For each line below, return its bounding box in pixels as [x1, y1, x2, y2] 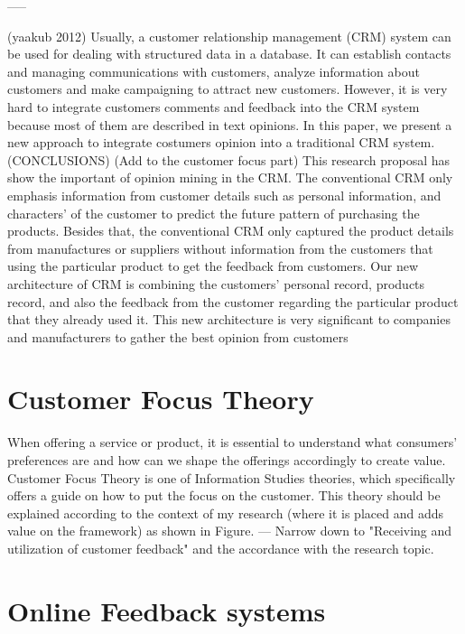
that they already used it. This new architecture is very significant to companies [7, 310, 451, 329]
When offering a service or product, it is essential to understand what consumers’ [7, 433, 458, 452]
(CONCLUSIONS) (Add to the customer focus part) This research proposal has [7, 150, 451, 169]
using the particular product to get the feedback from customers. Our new [7, 256, 419, 275]
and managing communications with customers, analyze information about [7, 61, 420, 80]
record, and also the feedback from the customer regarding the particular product [7, 292, 459, 311]
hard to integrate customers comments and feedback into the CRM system [7, 97, 420, 116]
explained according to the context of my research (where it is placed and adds [7, 503, 443, 522]
